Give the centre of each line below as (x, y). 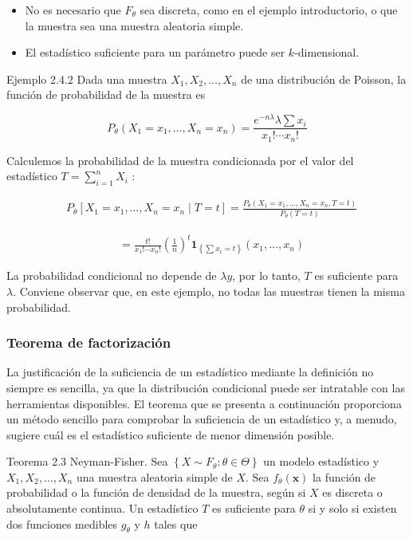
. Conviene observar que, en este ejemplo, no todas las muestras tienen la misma (209, 291)
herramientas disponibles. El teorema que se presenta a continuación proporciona (204, 403)
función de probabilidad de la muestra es (106, 94)
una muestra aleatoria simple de (154, 476)
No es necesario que (73, 10)
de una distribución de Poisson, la (324, 79)
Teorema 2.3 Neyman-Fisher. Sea (87, 461)
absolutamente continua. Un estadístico (102, 508)
